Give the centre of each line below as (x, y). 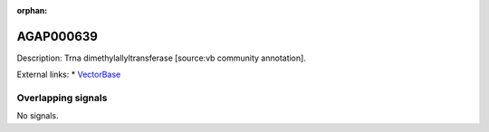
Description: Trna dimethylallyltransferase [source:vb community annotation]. (162, 58)
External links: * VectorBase (69, 75)
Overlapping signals (62, 98)
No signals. (38, 116)
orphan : (32, 10)
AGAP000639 (58, 36)
